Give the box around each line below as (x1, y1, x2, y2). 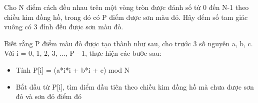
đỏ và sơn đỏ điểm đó (15, 91, 81, 102)
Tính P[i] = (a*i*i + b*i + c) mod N (15, 64, 130, 75)
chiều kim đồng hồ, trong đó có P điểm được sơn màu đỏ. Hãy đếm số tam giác (4, 11, 248, 22)
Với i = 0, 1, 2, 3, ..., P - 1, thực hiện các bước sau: (4, 48, 161, 58)
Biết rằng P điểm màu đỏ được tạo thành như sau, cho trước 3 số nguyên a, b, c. (4, 38, 253, 48)
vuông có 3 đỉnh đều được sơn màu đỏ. (4, 21, 123, 32)
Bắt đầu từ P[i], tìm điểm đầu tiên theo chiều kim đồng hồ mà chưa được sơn (15, 81, 254, 92)
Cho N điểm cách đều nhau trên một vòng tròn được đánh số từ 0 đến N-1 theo (4, 2, 249, 12)
